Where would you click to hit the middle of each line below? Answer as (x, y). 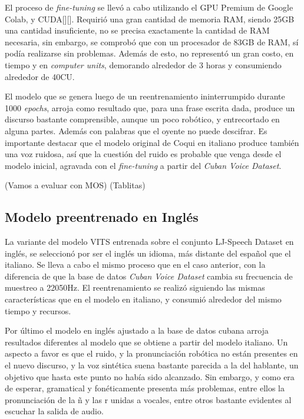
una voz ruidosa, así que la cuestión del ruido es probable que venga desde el (143, 154)
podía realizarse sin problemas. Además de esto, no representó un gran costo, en (149, 53)
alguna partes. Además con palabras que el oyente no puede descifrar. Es (136, 130)
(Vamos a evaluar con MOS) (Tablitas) (75, 185)
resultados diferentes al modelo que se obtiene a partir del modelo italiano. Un (146, 342)
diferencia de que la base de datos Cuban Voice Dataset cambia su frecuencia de (149, 276)
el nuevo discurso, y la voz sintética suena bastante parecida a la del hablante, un (152, 365)
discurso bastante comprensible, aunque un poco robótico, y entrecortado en (142, 119)
